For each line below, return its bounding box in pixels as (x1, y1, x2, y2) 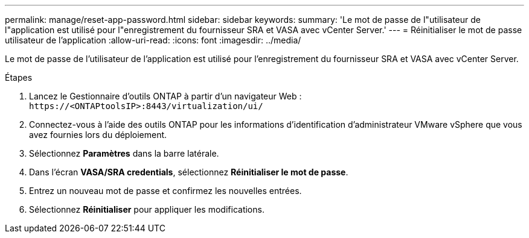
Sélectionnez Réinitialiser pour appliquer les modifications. (29, 204, 264, 215)
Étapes (5, 72, 33, 83)
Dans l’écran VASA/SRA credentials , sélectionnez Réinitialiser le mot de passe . (29, 167, 348, 177)
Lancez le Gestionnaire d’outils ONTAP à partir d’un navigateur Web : (29, 91, 302, 101)
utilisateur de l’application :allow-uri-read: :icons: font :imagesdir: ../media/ (5, 35, 301, 45)
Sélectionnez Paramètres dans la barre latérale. (29, 148, 219, 158)
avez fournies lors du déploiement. (29, 130, 167, 140)
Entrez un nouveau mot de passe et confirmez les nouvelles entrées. (29, 186, 302, 196)
